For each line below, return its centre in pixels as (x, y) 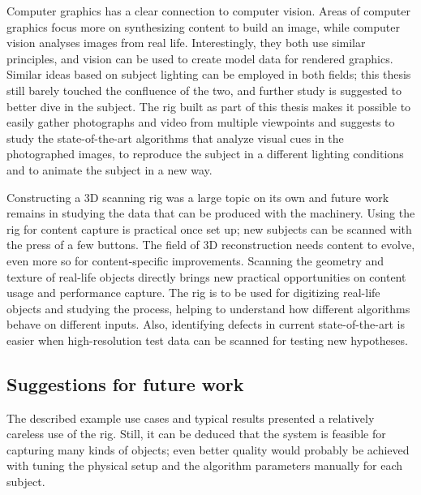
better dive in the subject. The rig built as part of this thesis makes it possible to (209, 106)
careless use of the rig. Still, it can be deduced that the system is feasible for (196, 434)
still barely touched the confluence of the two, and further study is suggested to (204, 90)
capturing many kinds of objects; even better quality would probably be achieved (208, 449)
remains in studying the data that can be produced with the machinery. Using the (211, 213)
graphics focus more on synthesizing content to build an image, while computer (203, 26)
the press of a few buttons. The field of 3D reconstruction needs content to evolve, (211, 245)
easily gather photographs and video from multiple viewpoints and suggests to (201, 122)
